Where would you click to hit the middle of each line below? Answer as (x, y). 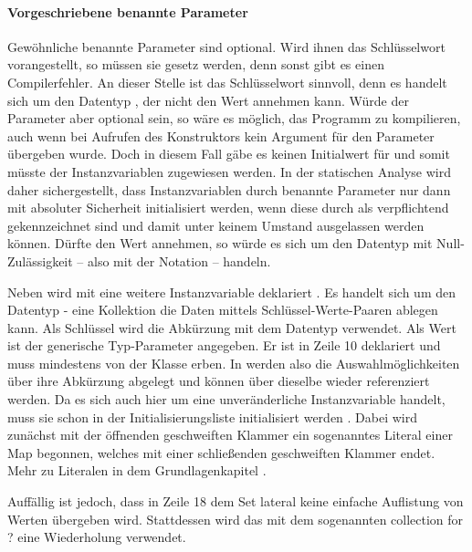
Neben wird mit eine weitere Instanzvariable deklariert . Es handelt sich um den (231, 292)
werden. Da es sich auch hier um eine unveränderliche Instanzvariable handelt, (226, 399)
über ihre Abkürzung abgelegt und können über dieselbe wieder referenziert (219, 381)
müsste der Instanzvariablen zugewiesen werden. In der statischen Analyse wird (230, 171)
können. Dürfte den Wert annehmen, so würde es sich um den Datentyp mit (220, 243)
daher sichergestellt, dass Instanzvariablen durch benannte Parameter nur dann (229, 189)
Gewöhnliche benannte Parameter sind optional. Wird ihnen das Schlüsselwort (226, 46)
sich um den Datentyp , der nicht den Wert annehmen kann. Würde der (208, 100)
